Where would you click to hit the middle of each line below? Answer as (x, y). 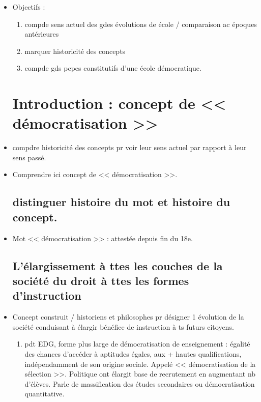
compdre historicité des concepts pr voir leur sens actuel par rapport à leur (129, 147)
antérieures (42, 34)
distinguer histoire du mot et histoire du (121, 202)
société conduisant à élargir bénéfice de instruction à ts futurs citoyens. (123, 326)
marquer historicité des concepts (75, 51)
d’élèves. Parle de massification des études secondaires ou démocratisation (140, 383)
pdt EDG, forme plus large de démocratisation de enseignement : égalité (137, 344)
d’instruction (47, 295)
